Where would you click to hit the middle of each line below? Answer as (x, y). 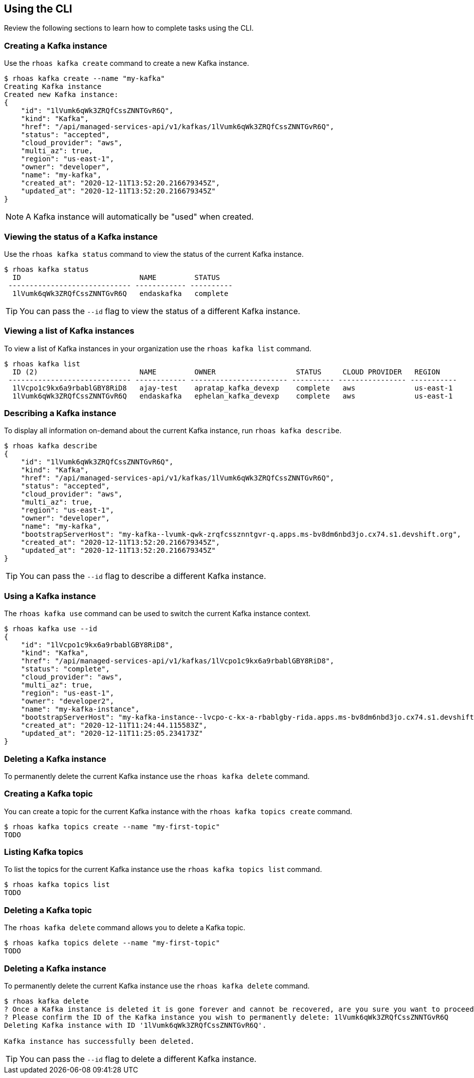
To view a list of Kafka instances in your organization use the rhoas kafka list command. (158, 348)
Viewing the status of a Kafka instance (81, 236)
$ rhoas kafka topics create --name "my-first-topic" (112, 826)
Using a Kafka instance (50, 596)
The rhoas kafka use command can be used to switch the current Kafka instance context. (157, 614)
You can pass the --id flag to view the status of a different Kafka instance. (160, 311)
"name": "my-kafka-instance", (80, 709)
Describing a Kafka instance (60, 413)
